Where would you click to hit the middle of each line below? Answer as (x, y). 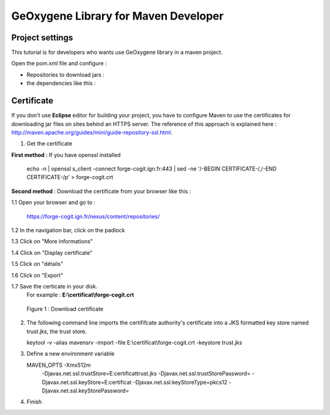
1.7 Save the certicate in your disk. (54, 286)
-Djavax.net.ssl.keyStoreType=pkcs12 (180, 382)
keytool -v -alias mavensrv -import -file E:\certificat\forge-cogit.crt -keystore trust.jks (134, 342)
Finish (34, 402)
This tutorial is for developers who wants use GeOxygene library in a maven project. (117, 53)
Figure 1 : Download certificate (65, 309)
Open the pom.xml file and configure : (59, 64)
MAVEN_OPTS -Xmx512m (59, 365)
